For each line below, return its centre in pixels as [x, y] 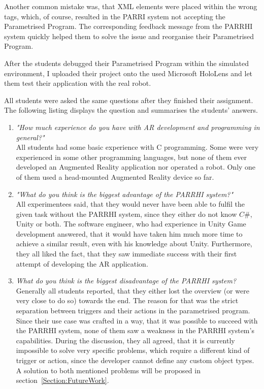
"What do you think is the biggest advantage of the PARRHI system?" [125, 194]
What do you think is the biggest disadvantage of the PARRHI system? [126, 281]
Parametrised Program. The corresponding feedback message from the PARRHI [128, 26]
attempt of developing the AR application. [82, 263]
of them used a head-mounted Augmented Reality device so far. [115, 176]
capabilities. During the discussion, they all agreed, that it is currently [125, 340]
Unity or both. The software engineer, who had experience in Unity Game [131, 224]
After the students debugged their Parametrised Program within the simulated [127, 63]
